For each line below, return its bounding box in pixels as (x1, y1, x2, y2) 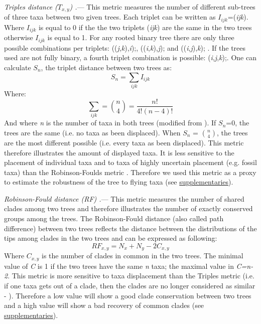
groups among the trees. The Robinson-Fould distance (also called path (4, 213, 224, 224)
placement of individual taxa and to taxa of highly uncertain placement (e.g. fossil (4, 157, 257, 168)
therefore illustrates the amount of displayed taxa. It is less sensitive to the (4, 147, 234, 157)
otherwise (4, 32, 33, 43)
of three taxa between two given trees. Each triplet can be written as (4, 12, 216, 22)
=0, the (226, 117, 249, 128)
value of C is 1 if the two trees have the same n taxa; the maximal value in (4, 260, 234, 271)
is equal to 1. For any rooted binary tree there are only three (47, 32, 234, 43)
